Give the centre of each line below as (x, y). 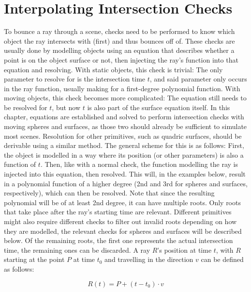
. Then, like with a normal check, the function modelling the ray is (139, 164)
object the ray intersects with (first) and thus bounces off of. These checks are (119, 41)
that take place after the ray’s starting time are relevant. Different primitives (118, 212)
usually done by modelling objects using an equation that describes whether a (119, 50)
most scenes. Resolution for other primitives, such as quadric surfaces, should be (123, 136)
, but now (66, 107)
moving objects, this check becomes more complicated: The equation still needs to (125, 98)
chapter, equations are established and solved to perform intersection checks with (124, 117)
